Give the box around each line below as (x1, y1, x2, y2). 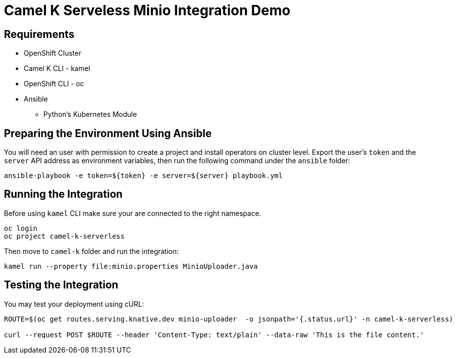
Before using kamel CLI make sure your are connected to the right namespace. (4, 209, 262, 217)
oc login (4, 224, 38, 232)
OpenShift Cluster (24, 49, 81, 58)
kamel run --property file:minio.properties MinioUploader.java (4, 262, 258, 270)
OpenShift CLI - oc (24, 79, 84, 88)
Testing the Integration (4, 279, 118, 291)
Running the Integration (4, 188, 123, 201)
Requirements (4, 28, 75, 40)
